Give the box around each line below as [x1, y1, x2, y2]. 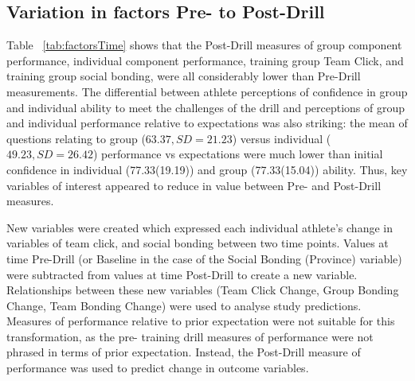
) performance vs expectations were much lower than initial [92, 146, 383, 162]
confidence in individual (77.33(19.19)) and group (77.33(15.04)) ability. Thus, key [6, 161, 408, 177]
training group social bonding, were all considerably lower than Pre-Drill [6, 68, 361, 84]
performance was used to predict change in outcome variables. [6, 360, 309, 376]
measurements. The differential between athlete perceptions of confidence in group [6, 83, 408, 99]
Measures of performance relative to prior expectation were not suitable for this [6, 313, 395, 329]
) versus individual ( [232, 130, 331, 146]
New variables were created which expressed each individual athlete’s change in [6, 219, 393, 235]
